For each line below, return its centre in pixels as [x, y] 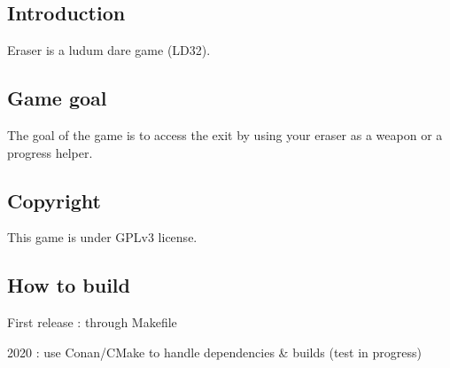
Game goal [57, 98]
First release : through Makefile [92, 322]
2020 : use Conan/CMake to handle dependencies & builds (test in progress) [214, 352]
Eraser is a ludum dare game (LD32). [109, 50]
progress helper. [50, 152]
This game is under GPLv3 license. [102, 237]
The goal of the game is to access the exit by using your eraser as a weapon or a [225, 135]
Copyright [54, 200]
